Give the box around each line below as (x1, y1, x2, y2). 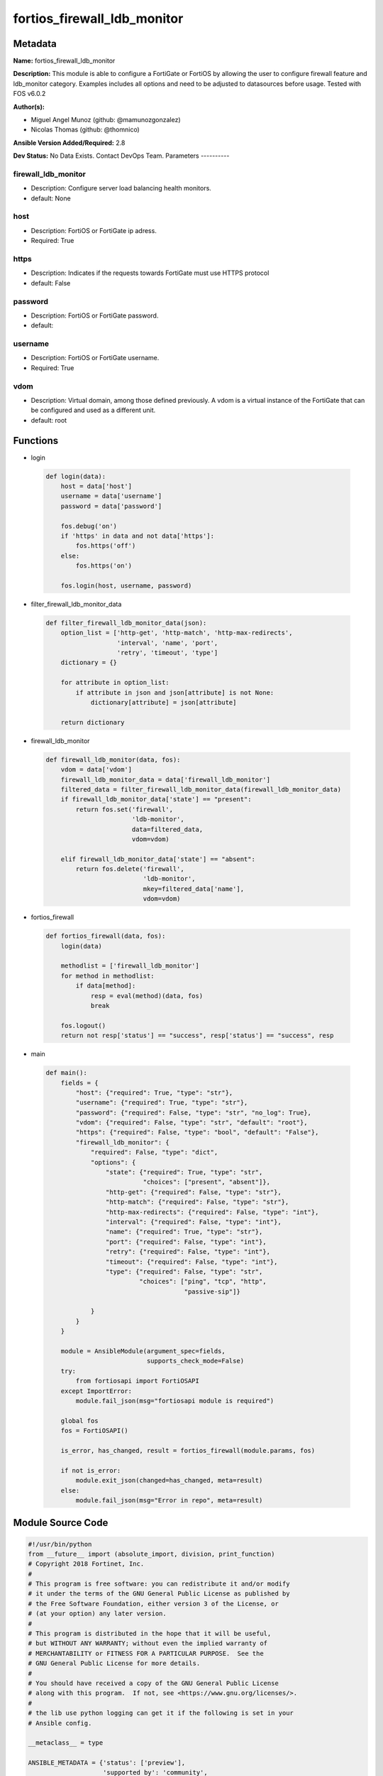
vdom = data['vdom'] (60, 766, 133, 774)
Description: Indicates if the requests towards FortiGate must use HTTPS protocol (30, 269, 270, 277)
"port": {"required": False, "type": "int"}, (105, 1238, 267, 1246)
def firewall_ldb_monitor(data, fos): (45, 755, 181, 764)
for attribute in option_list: (60, 678, 170, 687)
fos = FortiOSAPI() (60, 1426, 129, 1435)
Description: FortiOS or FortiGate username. (30, 354, 160, 362)
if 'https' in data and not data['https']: (60, 532, 214, 540)
